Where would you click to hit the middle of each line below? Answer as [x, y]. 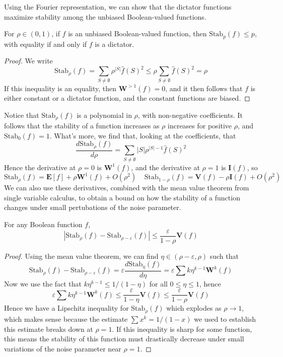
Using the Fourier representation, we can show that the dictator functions [118, 7]
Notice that [22, 115]
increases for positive [200, 126]
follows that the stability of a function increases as [82, 126]
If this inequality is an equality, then [60, 88]
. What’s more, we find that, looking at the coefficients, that [143, 135]
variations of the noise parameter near [63, 348]
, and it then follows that [204, 88]
